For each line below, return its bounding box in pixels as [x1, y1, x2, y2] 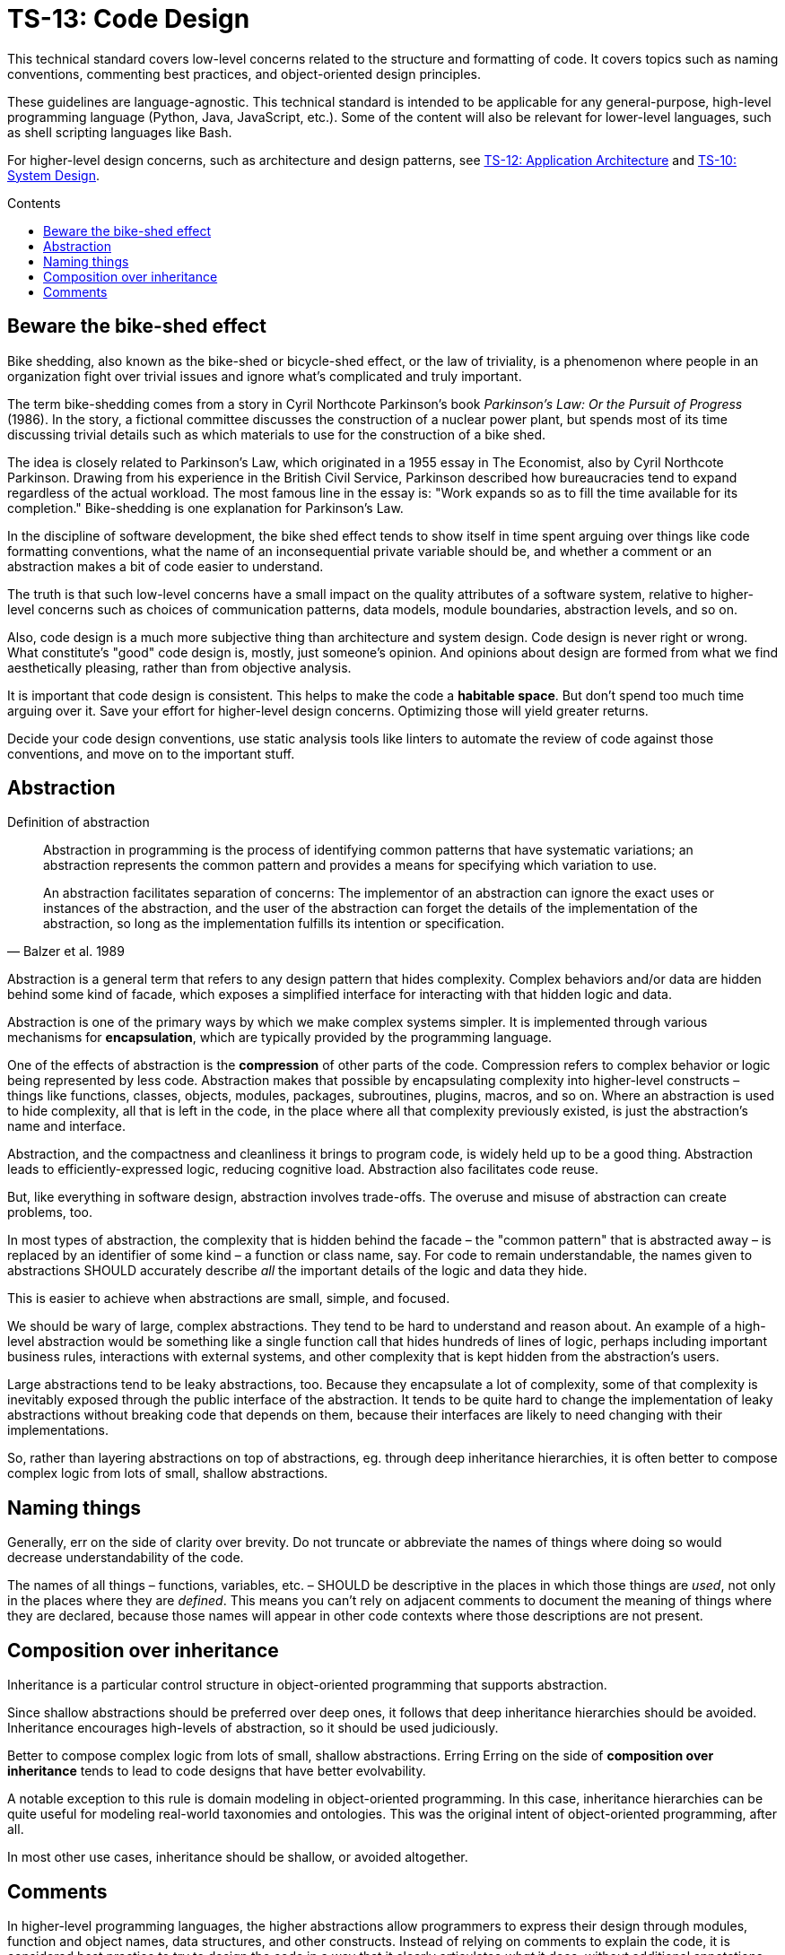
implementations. [7, 1422, 109, 1438]
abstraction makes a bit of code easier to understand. [7, 558, 324, 574]
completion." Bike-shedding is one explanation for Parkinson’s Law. [7, 500, 404, 516]
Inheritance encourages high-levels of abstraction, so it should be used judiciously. [7, 1720, 499, 1736]
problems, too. [7, 1204, 93, 1221]
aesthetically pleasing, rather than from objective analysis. [7, 659, 352, 675]
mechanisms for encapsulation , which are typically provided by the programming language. [7, 1030, 553, 1046]
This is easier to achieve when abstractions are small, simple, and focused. [7, 1290, 450, 1307]
